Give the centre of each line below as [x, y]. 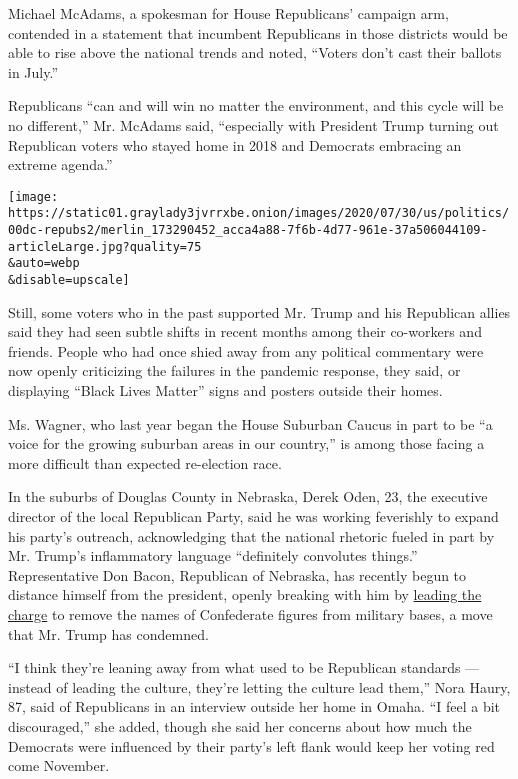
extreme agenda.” [60, 164]
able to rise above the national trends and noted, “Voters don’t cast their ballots [255, 52]
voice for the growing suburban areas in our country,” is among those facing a [246, 443]
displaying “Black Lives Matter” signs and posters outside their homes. [225, 390]
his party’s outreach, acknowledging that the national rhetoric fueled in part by [251, 535]
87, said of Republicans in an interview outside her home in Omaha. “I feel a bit [254, 706]
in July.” [33, 71]
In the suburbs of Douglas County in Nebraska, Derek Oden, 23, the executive [248, 496]
